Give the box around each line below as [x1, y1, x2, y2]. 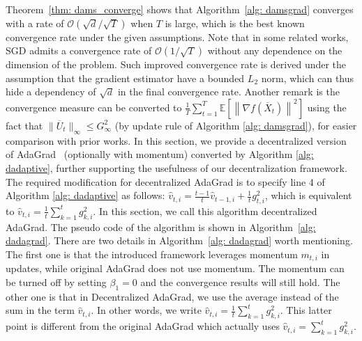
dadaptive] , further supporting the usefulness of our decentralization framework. [6, 160, 347, 175]
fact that [6, 118, 43, 132]
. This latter [280, 303, 332, 317]
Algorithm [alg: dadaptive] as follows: [6, 188, 165, 203]
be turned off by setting [6, 274, 107, 289]
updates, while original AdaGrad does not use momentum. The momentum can [6, 261, 345, 276]
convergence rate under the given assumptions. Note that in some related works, [6, 29, 349, 44]
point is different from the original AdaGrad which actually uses [6, 319, 280, 333]
